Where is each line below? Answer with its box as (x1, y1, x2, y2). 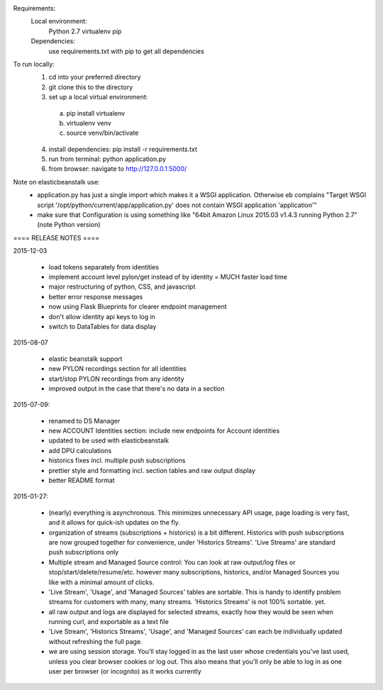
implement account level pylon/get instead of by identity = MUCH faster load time (48, 272, 287, 281)
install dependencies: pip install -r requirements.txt (48, 145, 198, 153)
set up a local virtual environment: (48, 93, 148, 101)
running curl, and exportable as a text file (48, 618, 170, 626)
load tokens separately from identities (48, 262, 160, 271)
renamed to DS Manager (48, 416, 121, 425)
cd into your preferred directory (48, 73, 141, 82)
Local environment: (30, 17, 88, 26)
